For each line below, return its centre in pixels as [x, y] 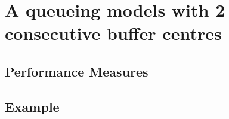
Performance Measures [77, 71]
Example [32, 106]
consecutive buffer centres [113, 33]
